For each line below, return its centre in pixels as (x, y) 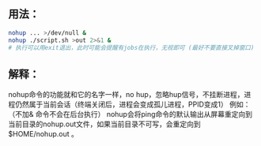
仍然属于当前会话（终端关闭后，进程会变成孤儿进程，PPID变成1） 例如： (132, 104)
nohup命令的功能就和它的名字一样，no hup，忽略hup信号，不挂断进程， (126, 95)
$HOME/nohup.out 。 (43, 134)
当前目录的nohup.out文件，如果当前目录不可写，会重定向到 (105, 124)
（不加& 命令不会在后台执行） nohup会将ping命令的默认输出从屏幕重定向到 (130, 114)
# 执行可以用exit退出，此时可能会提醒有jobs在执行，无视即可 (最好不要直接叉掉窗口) (131, 47)
